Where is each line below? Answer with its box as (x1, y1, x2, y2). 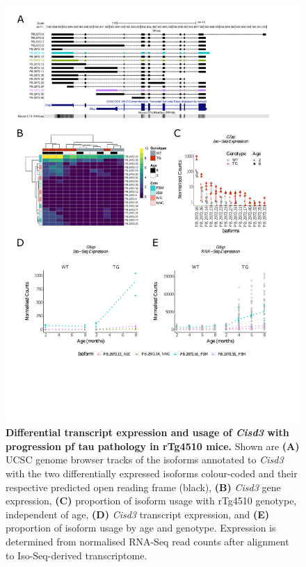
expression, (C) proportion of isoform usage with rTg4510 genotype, (6, 493, 297, 508)
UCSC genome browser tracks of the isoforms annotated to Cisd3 (6, 452, 284, 467)
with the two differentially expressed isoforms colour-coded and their (6, 466, 298, 481)
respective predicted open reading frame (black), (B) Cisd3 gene (6, 479, 281, 494)
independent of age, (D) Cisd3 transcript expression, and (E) (6, 506, 270, 521)
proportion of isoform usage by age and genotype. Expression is (6, 520, 276, 535)
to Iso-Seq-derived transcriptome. (6, 548, 147, 562)
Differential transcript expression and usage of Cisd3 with (6, 425, 289, 440)
